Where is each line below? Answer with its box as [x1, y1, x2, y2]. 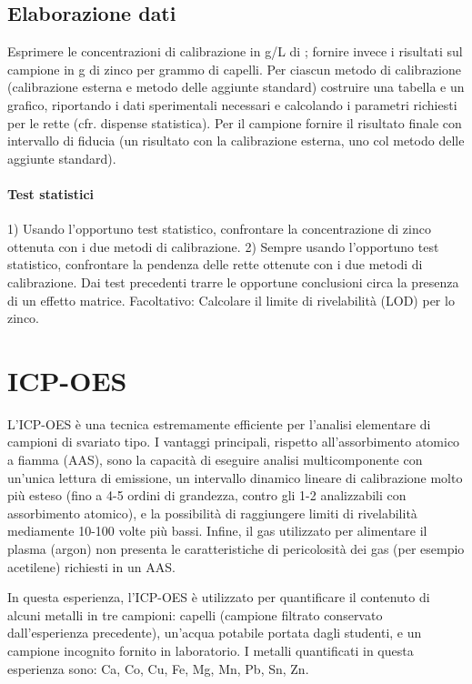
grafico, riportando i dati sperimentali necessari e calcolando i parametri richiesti [7, 95, 457, 114]
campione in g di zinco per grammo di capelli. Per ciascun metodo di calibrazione [7, 59, 461, 78]
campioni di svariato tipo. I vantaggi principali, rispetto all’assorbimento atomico [7, 432, 460, 451]
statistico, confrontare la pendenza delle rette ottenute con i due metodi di [7, 255, 423, 274]
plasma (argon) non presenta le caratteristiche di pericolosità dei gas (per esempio [7, 539, 465, 558]
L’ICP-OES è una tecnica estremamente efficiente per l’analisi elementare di [7, 414, 431, 433]
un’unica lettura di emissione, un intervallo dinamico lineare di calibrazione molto [7, 468, 463, 487]
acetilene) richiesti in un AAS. [7, 557, 176, 576]
